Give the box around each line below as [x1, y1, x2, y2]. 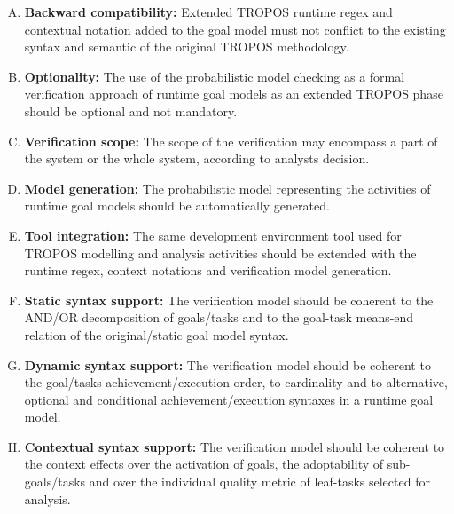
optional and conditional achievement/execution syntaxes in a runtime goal [24, 390, 434, 408]
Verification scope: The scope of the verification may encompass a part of [24, 131, 438, 150]
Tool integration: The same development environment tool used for [24, 225, 402, 244]
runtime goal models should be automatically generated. [24, 196, 330, 215]
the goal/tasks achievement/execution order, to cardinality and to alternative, [24, 373, 448, 391]
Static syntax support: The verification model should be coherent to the [24, 290, 434, 309]
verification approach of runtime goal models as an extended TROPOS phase [24, 84, 443, 103]
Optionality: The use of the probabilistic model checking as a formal [24, 67, 405, 85]
